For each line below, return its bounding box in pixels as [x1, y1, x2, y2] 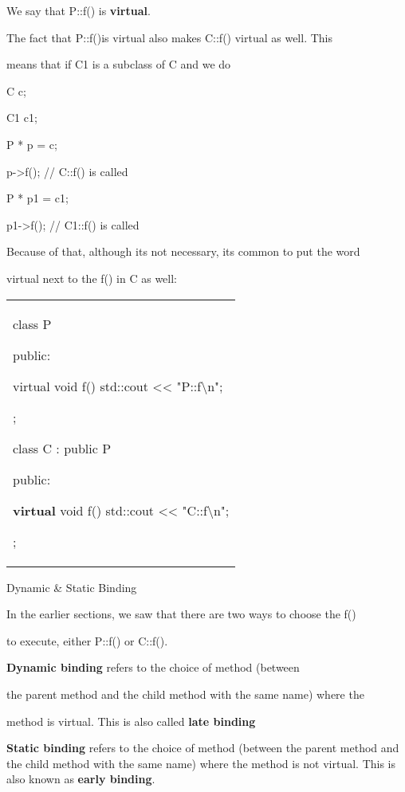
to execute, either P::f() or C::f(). [6, 632, 168, 649]
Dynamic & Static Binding [6, 578, 137, 595]
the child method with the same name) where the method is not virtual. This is [6, 755, 396, 771]
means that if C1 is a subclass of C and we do [6, 56, 231, 73]
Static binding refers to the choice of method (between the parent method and [6, 739, 399, 756]
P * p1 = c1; [6, 190, 69, 206]
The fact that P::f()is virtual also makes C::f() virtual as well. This [6, 29, 332, 45]
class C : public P [13, 438, 112, 457]
